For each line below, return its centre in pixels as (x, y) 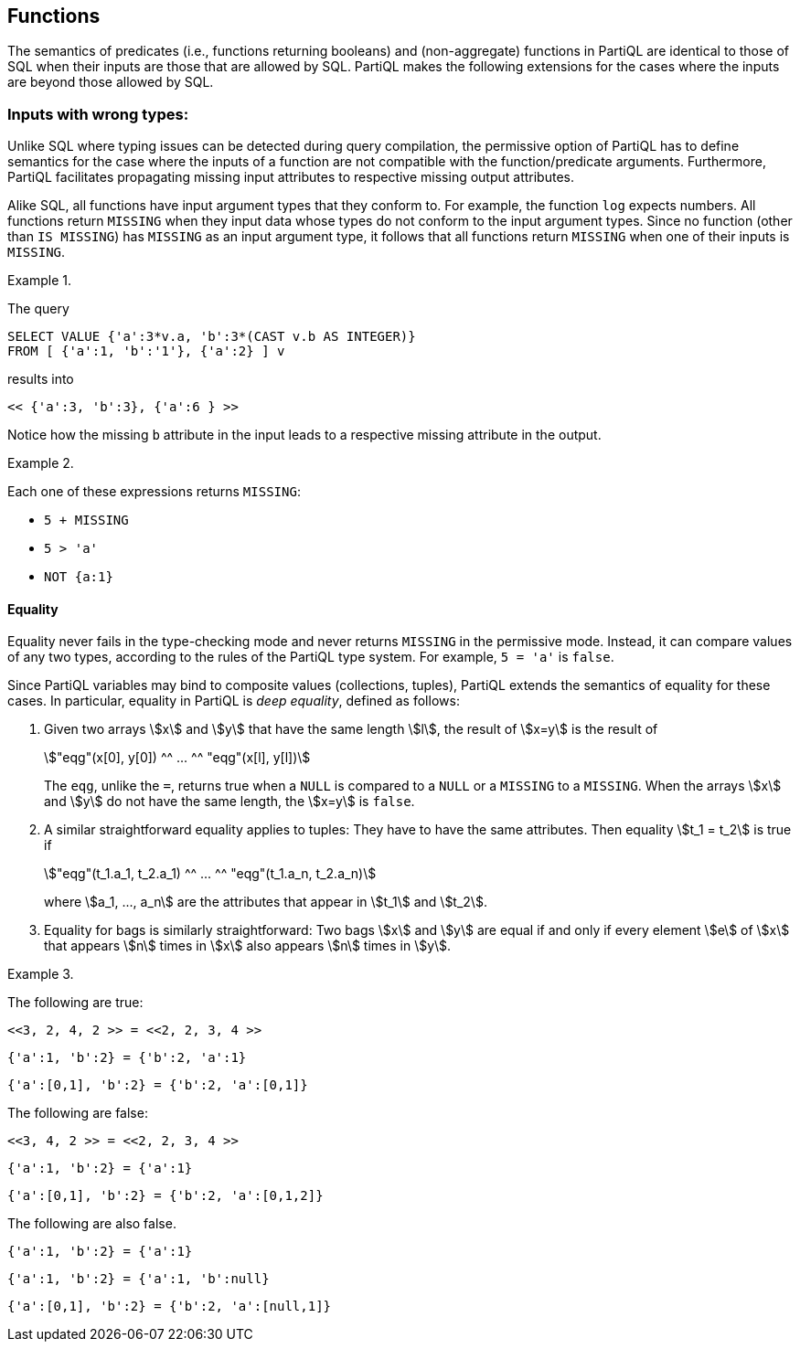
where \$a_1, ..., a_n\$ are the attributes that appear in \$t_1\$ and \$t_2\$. (266, 902)
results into (41, 379)
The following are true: (75, 1003)
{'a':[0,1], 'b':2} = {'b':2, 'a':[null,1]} (170, 1307)
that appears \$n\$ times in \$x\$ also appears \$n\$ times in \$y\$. (248, 946)
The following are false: (78, 1113)
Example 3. (41, 974)
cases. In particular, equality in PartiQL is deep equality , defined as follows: (234, 701)
